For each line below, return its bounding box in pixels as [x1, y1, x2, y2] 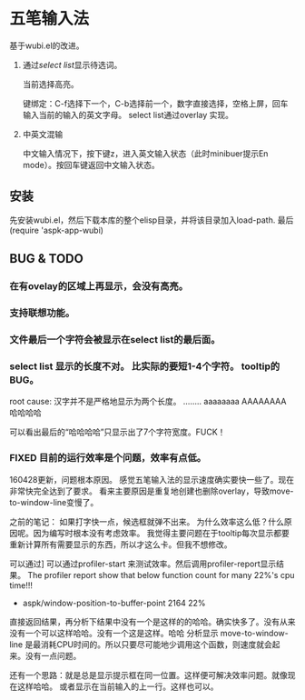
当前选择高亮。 [22, 78, 79, 89]
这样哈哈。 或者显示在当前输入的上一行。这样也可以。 [16, 681, 219, 692]
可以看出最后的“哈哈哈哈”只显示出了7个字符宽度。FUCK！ [9, 426, 226, 437]
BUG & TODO [9, 251, 84, 266]
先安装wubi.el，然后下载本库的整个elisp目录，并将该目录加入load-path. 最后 [9, 215, 294, 225]
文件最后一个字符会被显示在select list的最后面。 [9, 333, 221, 345]
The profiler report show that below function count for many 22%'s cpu [26, 569, 295, 580]
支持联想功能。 [9, 306, 75, 319]
